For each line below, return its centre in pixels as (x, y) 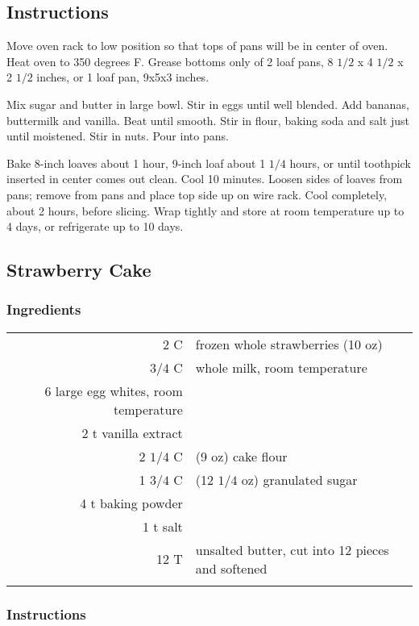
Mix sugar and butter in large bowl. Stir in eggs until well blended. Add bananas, (208, 104)
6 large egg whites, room (114, 390)
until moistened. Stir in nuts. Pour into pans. (118, 136)
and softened (231, 568)
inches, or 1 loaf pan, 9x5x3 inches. (123, 77)
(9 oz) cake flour (241, 456)
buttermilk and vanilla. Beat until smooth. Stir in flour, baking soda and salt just (208, 120)
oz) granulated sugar (299, 479)
